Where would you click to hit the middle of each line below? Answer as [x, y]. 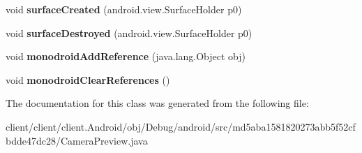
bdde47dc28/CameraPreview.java [77, 140]
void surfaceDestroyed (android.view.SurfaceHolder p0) [129, 32]
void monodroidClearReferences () [88, 79]
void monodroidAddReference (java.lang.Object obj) [126, 56]
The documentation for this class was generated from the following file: [157, 103]
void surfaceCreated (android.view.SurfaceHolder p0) [124, 9]
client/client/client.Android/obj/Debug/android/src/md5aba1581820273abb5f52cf [181, 126]
